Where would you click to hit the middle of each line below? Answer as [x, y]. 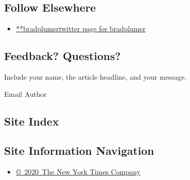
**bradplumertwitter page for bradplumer [81, 28]
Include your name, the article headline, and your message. [95, 77]
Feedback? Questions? [62, 56]
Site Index [32, 121]
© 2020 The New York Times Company [78, 172]
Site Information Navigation [79, 151]
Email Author [26, 94]
